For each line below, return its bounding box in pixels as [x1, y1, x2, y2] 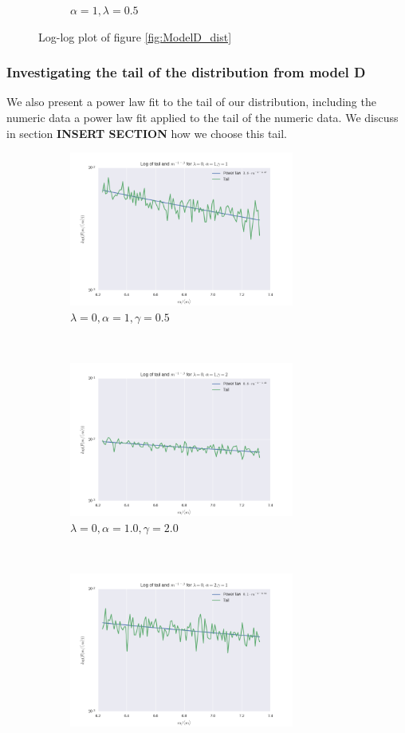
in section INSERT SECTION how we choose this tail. [6, 124, 288, 141]
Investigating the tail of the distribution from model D [6, 62, 366, 82]
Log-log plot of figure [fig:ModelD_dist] [38, 28, 232, 45]
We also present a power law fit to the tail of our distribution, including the [6, 93, 376, 110]
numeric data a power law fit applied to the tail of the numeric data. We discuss [6, 109, 399, 125]
